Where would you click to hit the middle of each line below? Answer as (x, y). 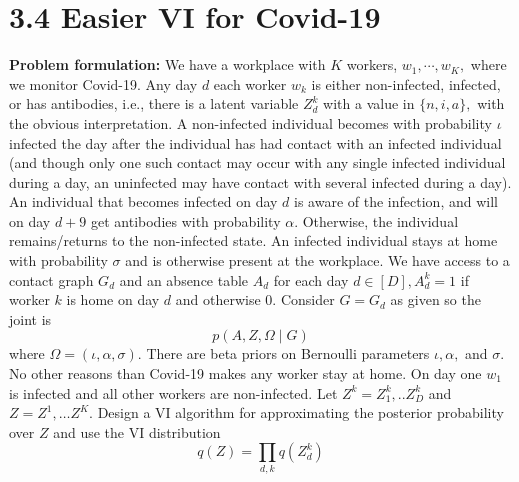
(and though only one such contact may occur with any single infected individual (257, 162)
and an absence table (184, 279)
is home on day (113, 299)
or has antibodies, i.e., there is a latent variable (154, 103)
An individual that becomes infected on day (143, 201)
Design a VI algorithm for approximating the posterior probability (300, 412)
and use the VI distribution (137, 431)
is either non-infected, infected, (406, 83)
